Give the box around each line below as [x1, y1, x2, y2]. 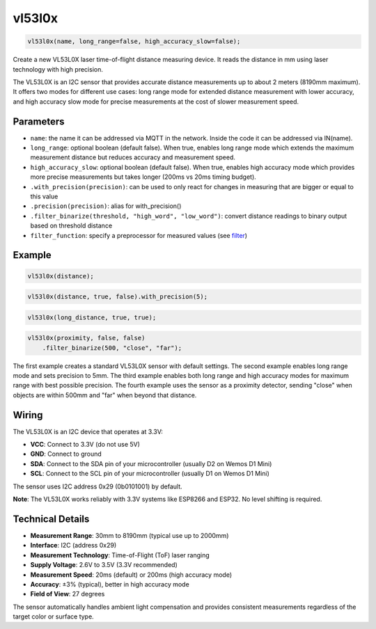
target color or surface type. [13, 612, 94, 621]
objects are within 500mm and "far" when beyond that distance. [13, 390, 197, 399]
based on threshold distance [30, 221, 113, 230]
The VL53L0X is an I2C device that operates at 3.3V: [13, 427, 164, 436]
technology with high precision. [13, 65, 104, 73]
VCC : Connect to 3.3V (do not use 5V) [30, 440, 141, 449]
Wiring [13, 409, 43, 421]
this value [30, 192, 58, 200]
